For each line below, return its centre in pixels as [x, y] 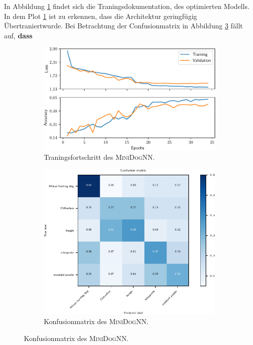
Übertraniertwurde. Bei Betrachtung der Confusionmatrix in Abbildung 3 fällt [124, 26]
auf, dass [18, 35]
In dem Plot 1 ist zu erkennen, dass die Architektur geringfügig [101, 16]
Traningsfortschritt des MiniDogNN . [99, 157]
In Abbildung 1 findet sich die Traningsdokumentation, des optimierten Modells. [127, 6]
